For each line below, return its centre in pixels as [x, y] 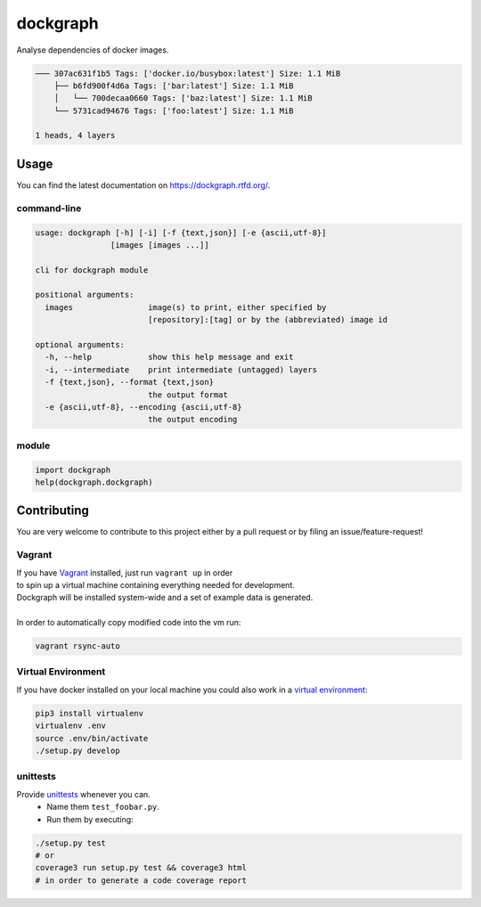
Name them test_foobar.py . [103, 807]
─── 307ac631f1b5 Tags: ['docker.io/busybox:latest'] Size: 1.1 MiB [188, 73]
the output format [188, 395]
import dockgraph [73, 470]
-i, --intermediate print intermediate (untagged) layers [181, 369]
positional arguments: [85, 295]
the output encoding [192, 420]
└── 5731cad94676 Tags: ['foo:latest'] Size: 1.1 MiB [174, 110]
